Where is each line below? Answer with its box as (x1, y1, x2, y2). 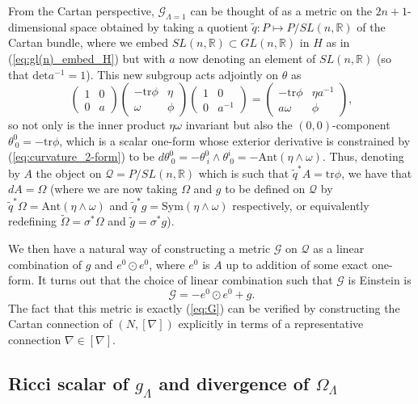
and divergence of (158, 371, 310, 396)
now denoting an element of (179, 49, 316, 66)
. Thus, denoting (322, 148, 404, 165)
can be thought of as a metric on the (190, 2, 372, 19)
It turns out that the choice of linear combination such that (37, 271, 333, 288)
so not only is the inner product (8, 116, 166, 133)
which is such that (198, 164, 289, 181)
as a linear (313, 239, 365, 256)
